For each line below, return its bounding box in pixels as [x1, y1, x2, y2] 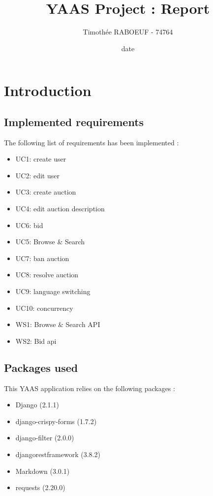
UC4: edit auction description [15, 203, 105, 214]
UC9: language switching [15, 286, 91, 297]
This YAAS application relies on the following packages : [4, 383, 175, 393]
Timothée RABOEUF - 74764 [83, 27, 173, 37]
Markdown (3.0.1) [15, 465, 70, 476]
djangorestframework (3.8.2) [15, 449, 100, 459]
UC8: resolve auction [15, 269, 79, 280]
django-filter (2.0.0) [15, 432, 74, 443]
